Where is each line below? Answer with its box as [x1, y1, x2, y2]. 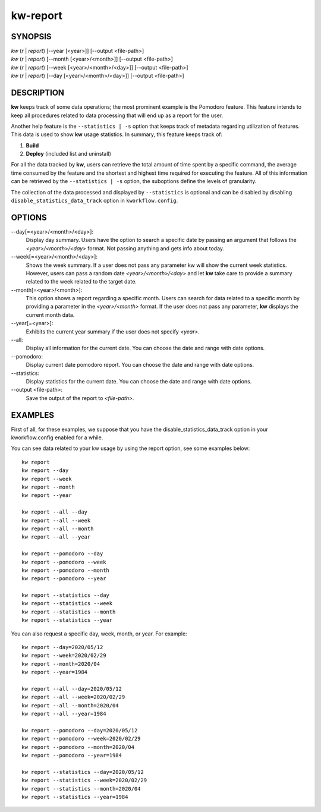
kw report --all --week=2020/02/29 [21, 694, 125, 701]
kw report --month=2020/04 [21, 660, 100, 667]
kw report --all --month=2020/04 [21, 702, 119, 709]
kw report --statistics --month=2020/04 [21, 785, 141, 792]
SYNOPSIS [11, 32, 52, 42]
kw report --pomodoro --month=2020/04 [21, 744, 135, 750]
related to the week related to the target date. [26, 278, 137, 285]
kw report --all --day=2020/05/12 [21, 685, 122, 692]
